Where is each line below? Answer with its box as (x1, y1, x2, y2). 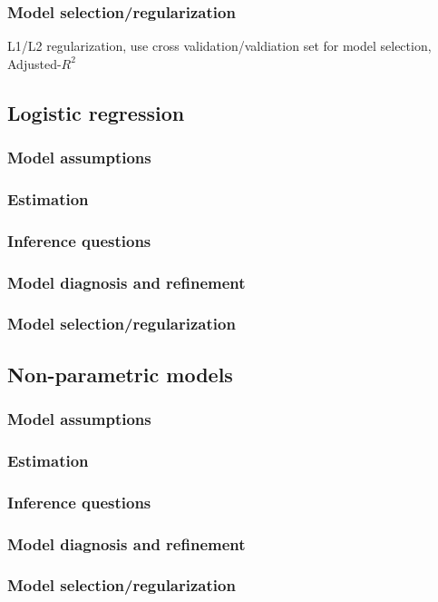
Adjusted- (7, 54, 62, 73)
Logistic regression (7, 98, 185, 126)
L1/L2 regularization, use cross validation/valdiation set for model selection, (7, 36, 432, 55)
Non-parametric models (7, 360, 233, 388)
